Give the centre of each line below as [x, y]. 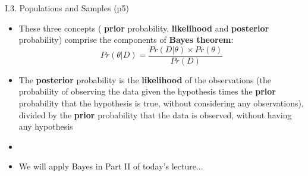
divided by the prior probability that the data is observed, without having [155, 114]
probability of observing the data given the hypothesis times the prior [147, 91]
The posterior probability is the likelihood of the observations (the [145, 79]
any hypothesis [46, 126]
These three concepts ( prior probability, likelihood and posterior [144, 28]
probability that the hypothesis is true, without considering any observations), [161, 103]
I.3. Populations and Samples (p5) [67, 8]
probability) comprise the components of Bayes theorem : [126, 40]
